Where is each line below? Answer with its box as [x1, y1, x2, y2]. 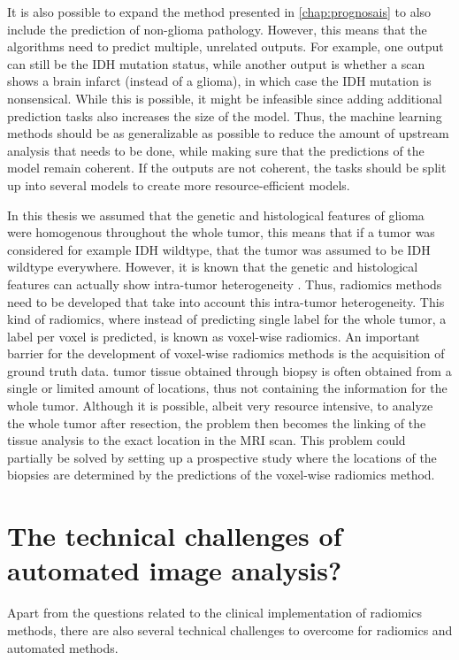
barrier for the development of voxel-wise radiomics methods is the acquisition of [7, 344, 445, 363]
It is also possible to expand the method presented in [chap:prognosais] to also [7, 3, 432, 20]
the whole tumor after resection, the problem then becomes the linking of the [7, 413, 426, 432]
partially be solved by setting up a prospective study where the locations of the [7, 448, 437, 466]
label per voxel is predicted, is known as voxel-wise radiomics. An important [7, 326, 420, 345]
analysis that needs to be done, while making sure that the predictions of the [7, 141, 425, 159]
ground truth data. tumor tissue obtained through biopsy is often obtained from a [7, 361, 452, 380]
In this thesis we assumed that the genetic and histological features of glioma [7, 205, 425, 224]
